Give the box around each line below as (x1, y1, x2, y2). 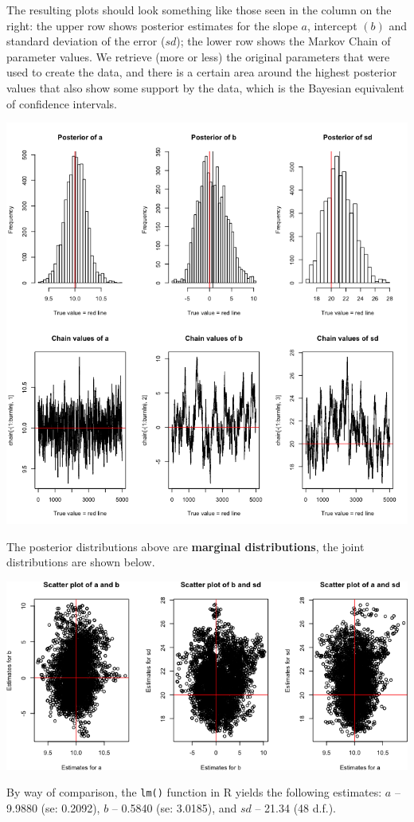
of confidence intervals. (6, 95, 117, 112)
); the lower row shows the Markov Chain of (176, 33, 391, 49)
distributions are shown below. (6, 554, 155, 570)
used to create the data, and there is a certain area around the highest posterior (6, 64, 397, 80)
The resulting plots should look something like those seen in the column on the (6, 2, 392, 18)
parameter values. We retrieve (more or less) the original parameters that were (6, 48, 390, 65)
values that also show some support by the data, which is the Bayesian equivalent (6, 79, 404, 96)
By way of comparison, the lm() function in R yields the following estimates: (6, 784, 382, 800)
